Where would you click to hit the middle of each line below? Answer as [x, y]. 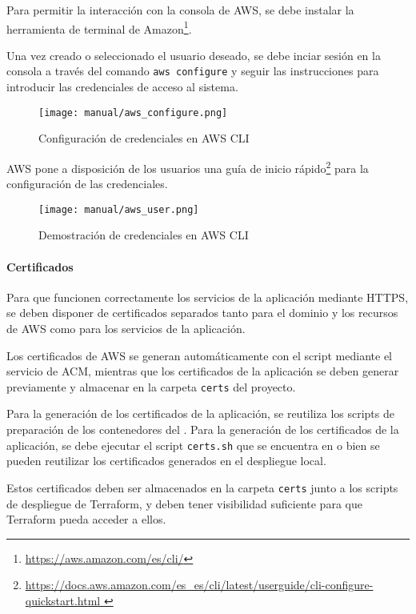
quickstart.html [63, 600]
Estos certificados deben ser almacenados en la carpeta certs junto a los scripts [202, 487]
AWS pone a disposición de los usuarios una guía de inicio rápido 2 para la [188, 167]
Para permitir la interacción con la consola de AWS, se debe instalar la [180, 10]
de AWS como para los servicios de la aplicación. [126, 329]
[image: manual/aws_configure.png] [133, 112]
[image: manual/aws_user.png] [119, 209]
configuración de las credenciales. [87, 184]
